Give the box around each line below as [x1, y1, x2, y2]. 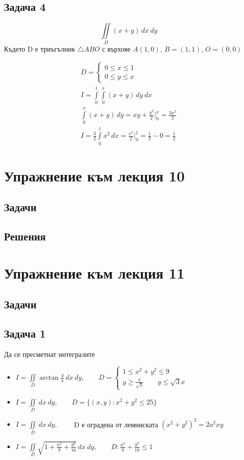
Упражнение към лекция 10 [4, 165, 185, 185]
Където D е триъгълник [4, 43, 75, 54]
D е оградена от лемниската [74, 419, 158, 429]
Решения [4, 229, 46, 244]
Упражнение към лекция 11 [4, 262, 185, 283]
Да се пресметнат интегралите [4, 348, 95, 359]
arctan [39, 374, 59, 382]
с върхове [102, 43, 131, 54]
